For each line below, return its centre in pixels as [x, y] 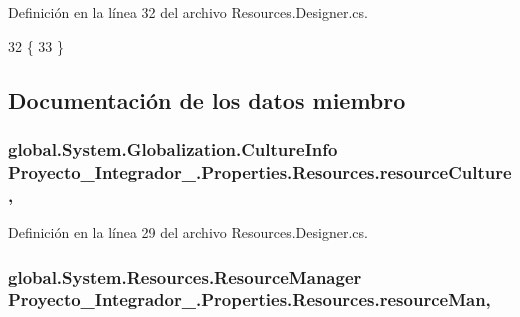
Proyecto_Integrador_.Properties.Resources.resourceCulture [260, 171]
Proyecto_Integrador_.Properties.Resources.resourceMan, [249, 299]
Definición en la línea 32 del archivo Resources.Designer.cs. [188, 12]
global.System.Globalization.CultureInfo [173, 148]
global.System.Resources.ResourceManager [185, 276]
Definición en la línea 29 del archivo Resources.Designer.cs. [188, 232]
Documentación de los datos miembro [207, 99]
